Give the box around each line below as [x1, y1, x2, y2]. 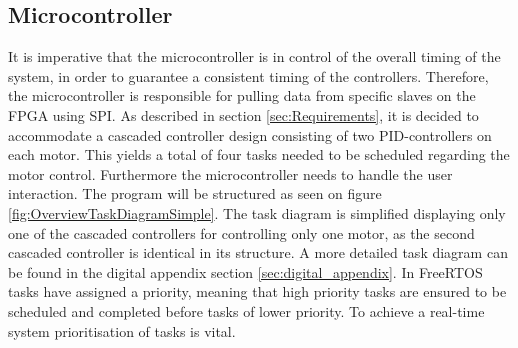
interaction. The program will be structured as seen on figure [8, 183, 382, 204]
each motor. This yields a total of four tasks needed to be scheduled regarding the [8, 144, 510, 165]
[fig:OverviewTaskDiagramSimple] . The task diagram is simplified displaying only [8, 202, 506, 223]
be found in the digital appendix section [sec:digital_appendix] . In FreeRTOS [8, 261, 483, 282]
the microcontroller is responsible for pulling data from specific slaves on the [8, 85, 476, 106]
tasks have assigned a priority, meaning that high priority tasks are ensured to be [8, 281, 507, 302]
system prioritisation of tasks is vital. [8, 320, 236, 341]
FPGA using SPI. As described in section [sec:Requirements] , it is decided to [8, 104, 479, 125]
